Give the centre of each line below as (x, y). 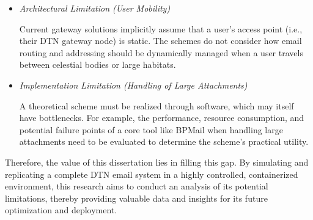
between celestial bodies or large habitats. (98, 64)
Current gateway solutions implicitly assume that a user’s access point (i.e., (161, 28)
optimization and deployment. (61, 210)
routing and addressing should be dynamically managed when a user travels (161, 52)
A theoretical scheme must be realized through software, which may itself (156, 105)
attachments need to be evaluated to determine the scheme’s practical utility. (164, 141)
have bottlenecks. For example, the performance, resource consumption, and (162, 118)
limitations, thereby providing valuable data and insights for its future (136, 198)
